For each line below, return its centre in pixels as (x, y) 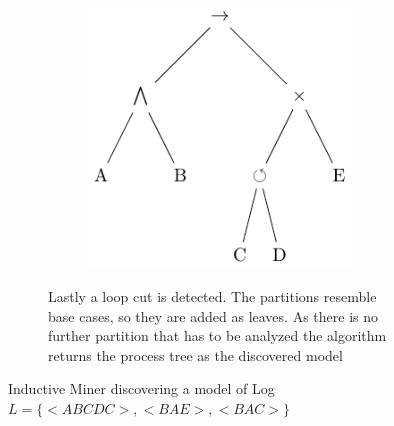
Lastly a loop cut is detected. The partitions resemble (212, 296)
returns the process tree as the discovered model (195, 354)
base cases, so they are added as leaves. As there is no (213, 315)
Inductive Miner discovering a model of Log (141, 388)
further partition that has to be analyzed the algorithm (217, 335)
